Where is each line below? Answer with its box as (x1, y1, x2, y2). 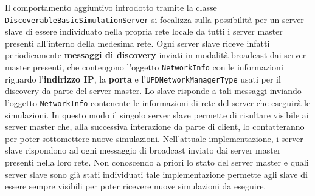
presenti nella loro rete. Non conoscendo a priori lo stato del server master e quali (5, 155, 309, 168)
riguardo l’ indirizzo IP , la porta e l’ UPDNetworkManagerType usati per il (5, 72, 281, 85)
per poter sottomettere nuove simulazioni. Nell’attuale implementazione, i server (5, 132, 303, 144)
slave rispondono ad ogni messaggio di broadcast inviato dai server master (5, 144, 281, 157)
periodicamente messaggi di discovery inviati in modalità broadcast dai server (5, 49, 306, 61)
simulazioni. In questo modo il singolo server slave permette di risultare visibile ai (5, 108, 309, 121)
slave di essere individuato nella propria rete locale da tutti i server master (5, 25, 283, 38)
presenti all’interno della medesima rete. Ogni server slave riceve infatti (5, 36, 270, 49)
